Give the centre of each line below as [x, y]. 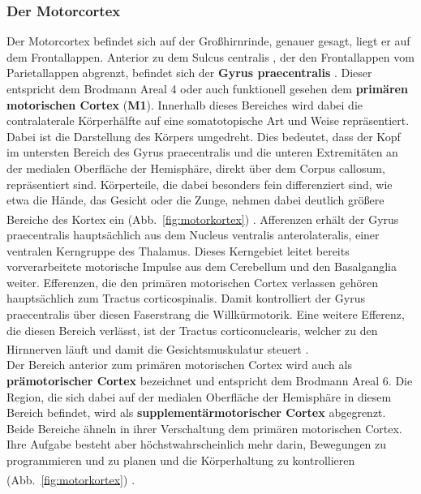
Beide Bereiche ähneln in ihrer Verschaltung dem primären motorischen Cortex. [204, 428]
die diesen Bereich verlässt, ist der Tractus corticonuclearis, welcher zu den [192, 330]
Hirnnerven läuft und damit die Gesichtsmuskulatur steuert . [158, 348]
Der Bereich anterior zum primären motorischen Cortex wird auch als [179, 365]
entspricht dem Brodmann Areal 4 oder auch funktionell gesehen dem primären [207, 88]
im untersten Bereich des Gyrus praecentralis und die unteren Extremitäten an [202, 152]
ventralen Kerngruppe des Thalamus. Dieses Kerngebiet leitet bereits [178, 250]
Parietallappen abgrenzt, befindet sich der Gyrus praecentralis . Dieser [189, 73]
